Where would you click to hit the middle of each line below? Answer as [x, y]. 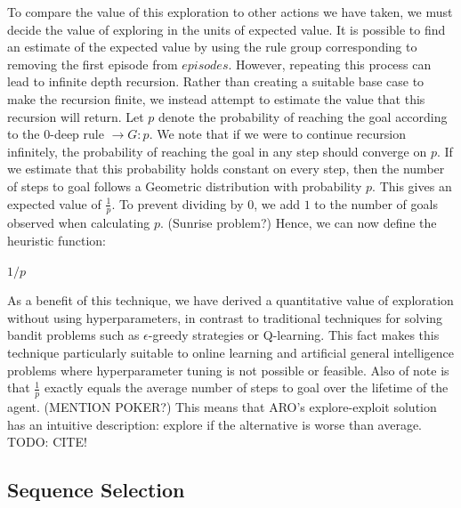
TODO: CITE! [47, 442]
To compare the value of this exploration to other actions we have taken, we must [230, 12]
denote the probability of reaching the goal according [303, 116]
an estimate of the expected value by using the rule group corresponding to [212, 47]
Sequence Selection [96, 490]
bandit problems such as [73, 335]
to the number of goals [376, 203]
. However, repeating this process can [330, 64]
